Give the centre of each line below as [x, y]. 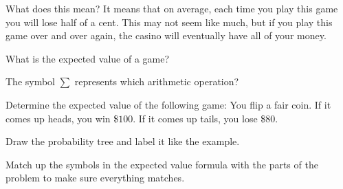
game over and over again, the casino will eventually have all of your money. [166, 35]
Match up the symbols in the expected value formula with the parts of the [162, 164]
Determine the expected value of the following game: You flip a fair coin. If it [168, 104]
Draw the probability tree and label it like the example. [123, 141]
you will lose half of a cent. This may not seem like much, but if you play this [169, 22]
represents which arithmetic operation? [157, 81]
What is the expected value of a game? [88, 58]
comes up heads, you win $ [62, 118]
